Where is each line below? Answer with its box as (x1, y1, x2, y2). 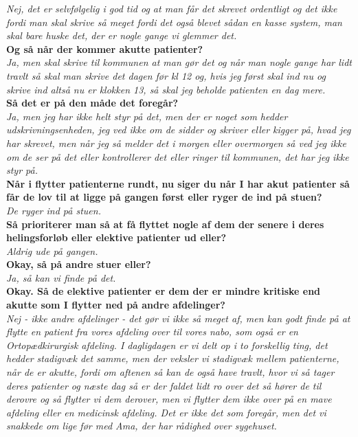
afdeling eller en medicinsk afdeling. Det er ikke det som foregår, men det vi (6, 405, 326, 419)
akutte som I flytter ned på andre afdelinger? (6, 298, 225, 312)
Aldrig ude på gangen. (6, 243, 98, 258)
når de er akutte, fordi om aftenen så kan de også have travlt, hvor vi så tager (6, 365, 335, 379)
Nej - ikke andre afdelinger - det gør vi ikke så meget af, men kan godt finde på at (6, 311, 350, 325)
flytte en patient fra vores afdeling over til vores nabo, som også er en (6, 324, 298, 339)
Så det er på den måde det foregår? (6, 96, 179, 110)
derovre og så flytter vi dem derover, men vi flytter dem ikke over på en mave (6, 392, 332, 406)
